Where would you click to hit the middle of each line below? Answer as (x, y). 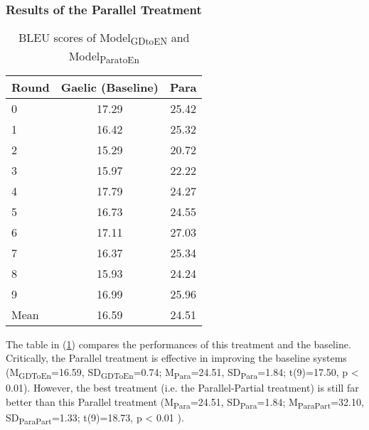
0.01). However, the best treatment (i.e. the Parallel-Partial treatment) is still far (182, 387)
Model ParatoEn (104, 57)
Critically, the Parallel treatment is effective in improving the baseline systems (176, 358)
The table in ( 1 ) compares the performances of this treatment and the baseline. (178, 344)
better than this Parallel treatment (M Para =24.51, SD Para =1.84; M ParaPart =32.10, (185, 402)
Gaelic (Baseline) (109, 87)
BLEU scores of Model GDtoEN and (104, 39)
